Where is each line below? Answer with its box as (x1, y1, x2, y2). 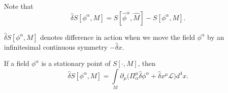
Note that (4, 1, 33, 11)
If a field (4, 58, 30, 68)
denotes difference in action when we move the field (40, 31, 195, 42)
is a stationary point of (41, 58, 111, 68)
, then (137, 58, 156, 68)
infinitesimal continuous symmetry (4, 41, 108, 52)
